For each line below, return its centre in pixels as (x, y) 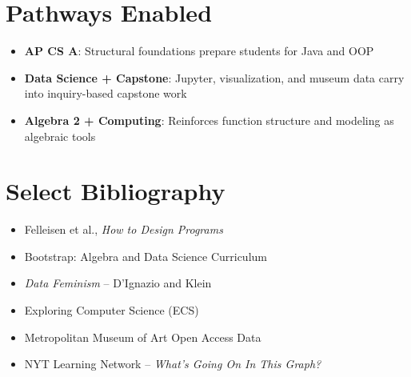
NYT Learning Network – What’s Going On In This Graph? (173, 364)
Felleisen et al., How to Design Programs (124, 229)
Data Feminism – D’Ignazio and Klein (118, 283)
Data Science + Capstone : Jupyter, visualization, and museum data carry (214, 77)
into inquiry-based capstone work (106, 93)
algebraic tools (60, 136)
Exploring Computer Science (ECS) (112, 310)
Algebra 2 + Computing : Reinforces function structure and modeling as (209, 120)
